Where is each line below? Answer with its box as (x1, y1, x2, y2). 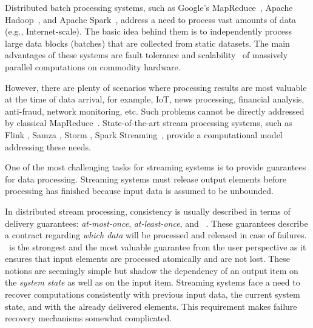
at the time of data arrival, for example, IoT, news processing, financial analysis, (5, 93, 305, 105)
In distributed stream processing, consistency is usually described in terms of (5, 204, 291, 217)
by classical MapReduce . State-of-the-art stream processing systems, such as (5, 116, 292, 129)
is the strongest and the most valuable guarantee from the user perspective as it (8, 240, 306, 253)
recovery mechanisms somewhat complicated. (5, 312, 172, 324)
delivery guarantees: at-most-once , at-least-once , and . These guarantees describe (5, 216, 308, 229)
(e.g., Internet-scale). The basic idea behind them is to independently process (5, 25, 292, 38)
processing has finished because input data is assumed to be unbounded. (5, 184, 274, 197)
